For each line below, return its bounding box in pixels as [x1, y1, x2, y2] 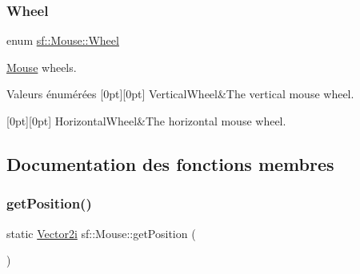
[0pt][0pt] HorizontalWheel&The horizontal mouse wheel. [6, 113, 286, 129]
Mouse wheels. [6, 58, 77, 75]
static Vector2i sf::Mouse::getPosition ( [6, 224, 196, 241]
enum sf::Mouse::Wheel [6, 32, 119, 49]
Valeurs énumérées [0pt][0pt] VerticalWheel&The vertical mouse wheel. [6, 85, 354, 102]
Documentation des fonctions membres [6, 151, 334, 176]
